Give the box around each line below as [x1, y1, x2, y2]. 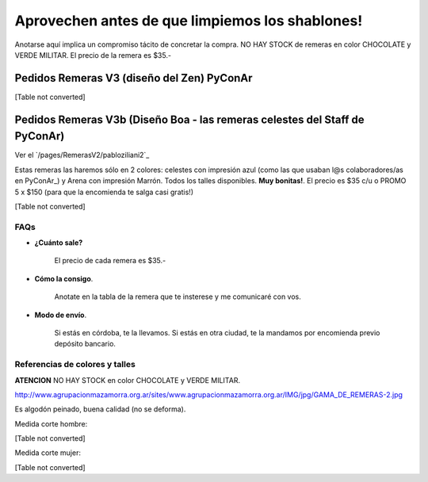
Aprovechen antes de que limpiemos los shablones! [14, 12, 363, 29]
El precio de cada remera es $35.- [54, 256, 166, 266]
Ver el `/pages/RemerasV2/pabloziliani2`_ [14, 151, 150, 160]
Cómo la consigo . [34, 274, 94, 283]
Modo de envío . [34, 310, 87, 319]
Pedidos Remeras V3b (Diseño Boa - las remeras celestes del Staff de [14, 113, 365, 126]
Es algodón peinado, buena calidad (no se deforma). [14, 404, 186, 414]
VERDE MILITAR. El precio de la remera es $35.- [14, 50, 172, 59]
